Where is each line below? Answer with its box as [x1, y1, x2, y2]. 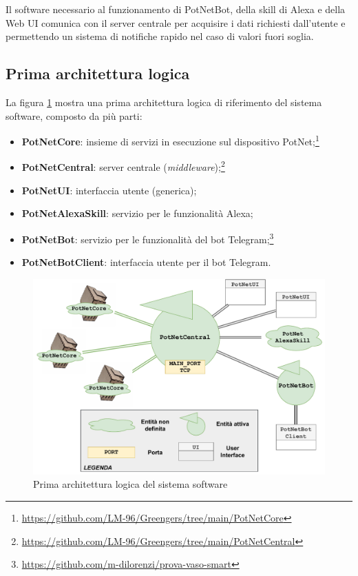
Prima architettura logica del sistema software [33, 477, 228, 491]
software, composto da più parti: [6, 108, 143, 123]
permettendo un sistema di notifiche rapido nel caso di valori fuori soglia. [6, 29, 314, 43]
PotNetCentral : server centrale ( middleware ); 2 [21, 158, 225, 174]
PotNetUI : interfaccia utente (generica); [21, 183, 197, 197]
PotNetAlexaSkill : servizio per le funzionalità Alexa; [21, 206, 253, 220]
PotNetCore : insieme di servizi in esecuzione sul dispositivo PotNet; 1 [21, 132, 319, 148]
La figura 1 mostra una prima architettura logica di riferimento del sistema [6, 94, 322, 109]
